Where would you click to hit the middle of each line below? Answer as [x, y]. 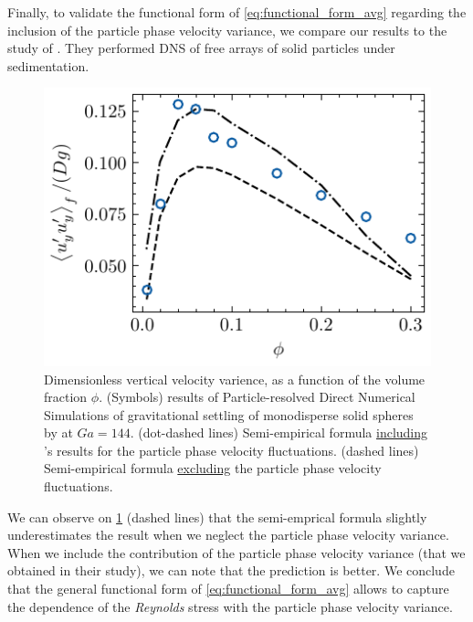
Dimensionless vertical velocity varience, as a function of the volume [235, 379]
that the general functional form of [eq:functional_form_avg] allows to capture [228, 589]
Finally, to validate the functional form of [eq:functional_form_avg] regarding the [237, 12]
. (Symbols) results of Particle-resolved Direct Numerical [257, 397]
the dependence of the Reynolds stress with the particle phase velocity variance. [230, 606]
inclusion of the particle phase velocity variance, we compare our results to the [227, 30]
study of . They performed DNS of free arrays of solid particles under [201, 48]
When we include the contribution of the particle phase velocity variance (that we [236, 552]
